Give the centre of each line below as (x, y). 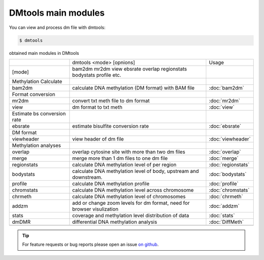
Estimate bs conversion (39, 114)
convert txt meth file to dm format (111, 100)
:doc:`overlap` (225, 152)
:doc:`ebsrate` (225, 126)
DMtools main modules (57, 13)
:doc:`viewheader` (230, 139)
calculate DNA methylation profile (111, 184)
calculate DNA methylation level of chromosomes (129, 196)
